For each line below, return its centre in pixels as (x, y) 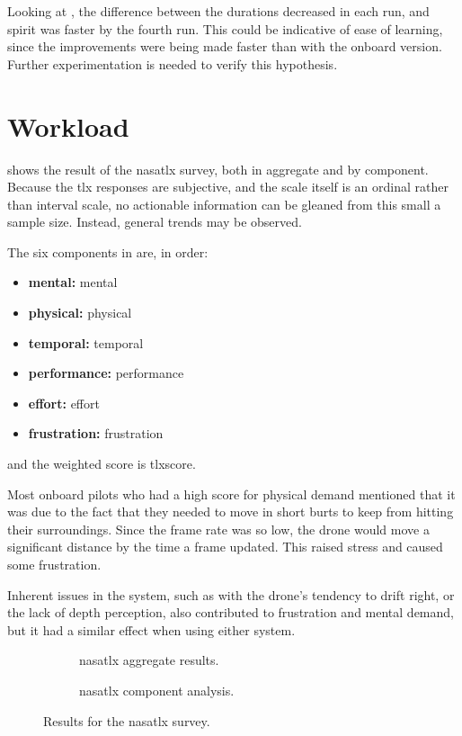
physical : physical (80, 313)
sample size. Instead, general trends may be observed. (155, 222)
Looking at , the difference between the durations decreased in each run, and (218, 11)
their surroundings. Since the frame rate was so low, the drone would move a (218, 529)
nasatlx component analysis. (157, 690)
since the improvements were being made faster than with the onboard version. (225, 46)
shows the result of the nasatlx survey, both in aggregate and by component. (218, 169)
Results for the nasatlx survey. (127, 720)
